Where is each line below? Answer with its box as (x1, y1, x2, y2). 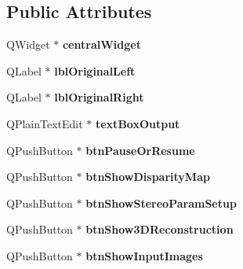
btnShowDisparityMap (85, 168, 210, 185)
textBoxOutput (95, 115, 180, 131)
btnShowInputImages (85, 247, 203, 263)
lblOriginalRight (54, 89, 144, 105)
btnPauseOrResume (85, 142, 195, 158)
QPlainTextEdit (6, 115, 83, 131)
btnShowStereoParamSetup (85, 194, 237, 211)
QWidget (6, 36, 50, 53)
